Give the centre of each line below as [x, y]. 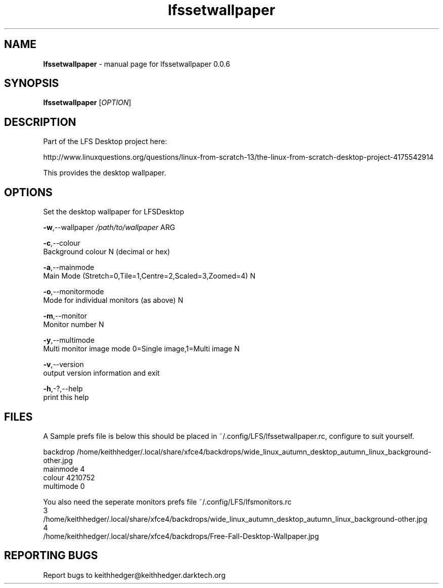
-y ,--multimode [69, 340]
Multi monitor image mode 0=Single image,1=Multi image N [141, 349]
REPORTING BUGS [51, 556]
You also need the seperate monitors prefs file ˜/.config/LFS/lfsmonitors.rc [167, 502]
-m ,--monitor [65, 316]
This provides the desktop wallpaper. [105, 173]
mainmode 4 [64, 469]
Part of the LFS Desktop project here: [105, 142]
